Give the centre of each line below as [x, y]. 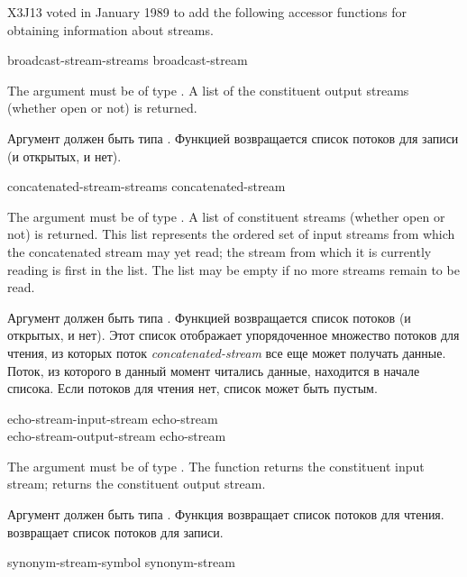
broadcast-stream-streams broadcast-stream [128, 60]
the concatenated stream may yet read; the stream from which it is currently [220, 251]
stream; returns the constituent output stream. [137, 484]
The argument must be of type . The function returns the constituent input [216, 466]
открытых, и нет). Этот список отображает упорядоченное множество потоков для [233, 335]
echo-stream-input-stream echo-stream [113, 418]
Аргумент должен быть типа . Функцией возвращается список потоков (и [209, 317]
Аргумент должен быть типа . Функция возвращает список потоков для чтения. [226, 514]
